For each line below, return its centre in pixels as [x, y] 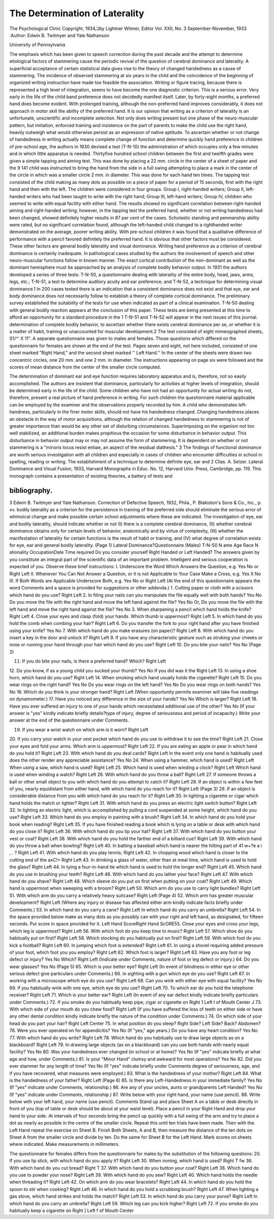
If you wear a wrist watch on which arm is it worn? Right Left [85, 730]
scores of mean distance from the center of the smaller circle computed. [85, 367]
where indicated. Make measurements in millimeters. [64, 1144]
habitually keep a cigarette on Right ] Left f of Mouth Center [72, 1210]
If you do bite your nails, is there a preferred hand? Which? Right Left [94, 661]
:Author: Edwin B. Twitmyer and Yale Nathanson [59, 35]
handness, [20, 412]
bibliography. [31, 490]
